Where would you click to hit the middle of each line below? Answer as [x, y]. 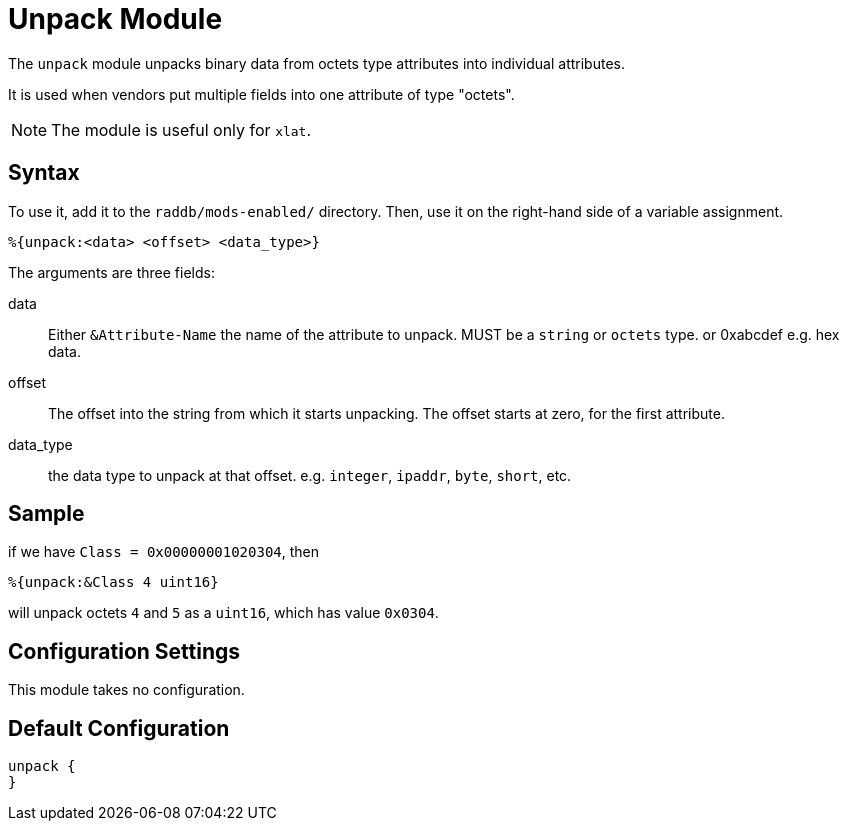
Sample [46, 514]
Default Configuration [119, 728]
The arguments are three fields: [111, 272]
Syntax [44, 173]
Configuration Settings [124, 651]
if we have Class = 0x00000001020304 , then [164, 552]
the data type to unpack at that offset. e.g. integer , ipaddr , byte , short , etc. [310, 475]
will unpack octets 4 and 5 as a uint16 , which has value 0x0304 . [223, 613]
